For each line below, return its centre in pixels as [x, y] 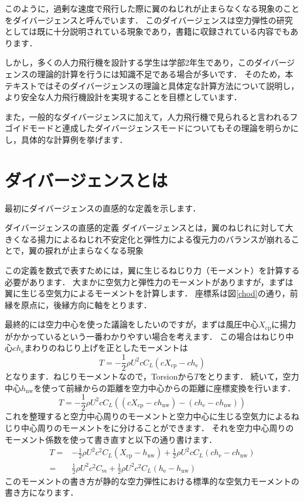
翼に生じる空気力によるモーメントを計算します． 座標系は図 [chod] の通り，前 [151, 293]
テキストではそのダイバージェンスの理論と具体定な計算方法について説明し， [152, 85]
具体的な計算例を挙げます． [74, 139]
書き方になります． [42, 492]
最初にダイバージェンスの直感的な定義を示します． [103, 208]
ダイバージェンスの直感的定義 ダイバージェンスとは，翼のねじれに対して [145, 228]
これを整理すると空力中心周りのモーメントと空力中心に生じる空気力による [148, 416]
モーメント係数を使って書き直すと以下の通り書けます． [111, 439]
